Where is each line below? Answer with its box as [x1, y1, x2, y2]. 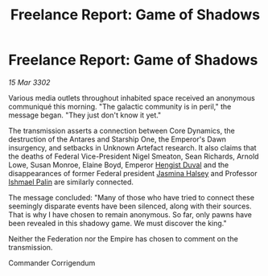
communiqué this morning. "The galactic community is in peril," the [8, 101, 232, 111]
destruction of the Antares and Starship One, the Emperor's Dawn [8, 134, 227, 144]
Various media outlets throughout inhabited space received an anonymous [8, 93, 255, 102]
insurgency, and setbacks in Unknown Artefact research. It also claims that [8, 142, 257, 152]
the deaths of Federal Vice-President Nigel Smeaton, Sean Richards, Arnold [8, 151, 259, 161]
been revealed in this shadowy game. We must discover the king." [8, 218, 227, 228]
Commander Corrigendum [8, 257, 96, 267]
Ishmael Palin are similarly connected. [8, 177, 134, 187]
